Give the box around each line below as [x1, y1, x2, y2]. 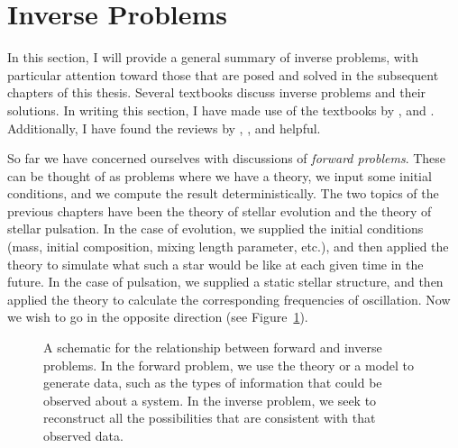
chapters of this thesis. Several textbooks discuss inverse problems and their [7, 83, 426, 102]
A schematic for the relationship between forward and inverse [43, 338, 382, 357]
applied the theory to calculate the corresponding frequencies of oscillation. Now [7, 289, 451, 308]
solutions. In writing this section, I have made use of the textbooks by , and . [7, 100, 435, 119]
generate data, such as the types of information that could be [43, 373, 382, 392]
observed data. [43, 426, 124, 444]
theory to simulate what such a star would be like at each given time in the [7, 254, 424, 273]
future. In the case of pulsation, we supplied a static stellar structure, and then [7, 272, 444, 291]
